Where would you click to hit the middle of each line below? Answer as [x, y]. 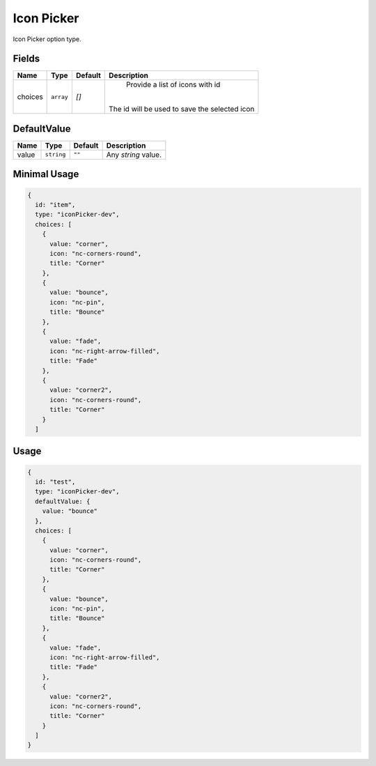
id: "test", [55, 482]
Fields [26, 59]
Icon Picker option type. [47, 39]
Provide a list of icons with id [173, 85]
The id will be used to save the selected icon [182, 109]
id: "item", [55, 205]
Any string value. [134, 155]
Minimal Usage [46, 174]
